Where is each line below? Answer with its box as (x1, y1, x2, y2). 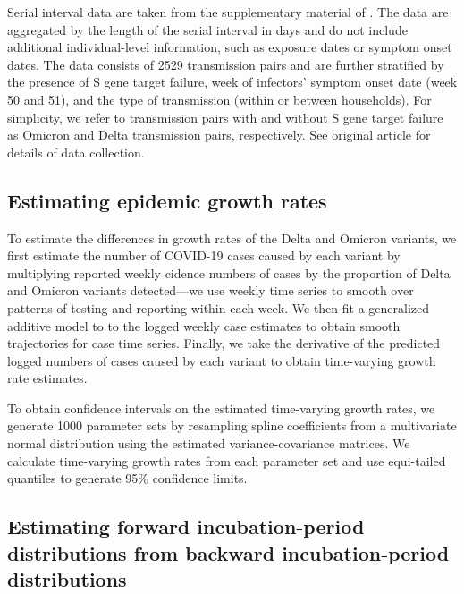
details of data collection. (7, 142, 145, 161)
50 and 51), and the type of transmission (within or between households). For (7, 89, 432, 108)
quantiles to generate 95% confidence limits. (7, 469, 248, 488)
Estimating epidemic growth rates (7, 186, 327, 214)
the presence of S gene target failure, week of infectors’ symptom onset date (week (7, 72, 458, 91)
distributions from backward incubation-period (7, 539, 450, 566)
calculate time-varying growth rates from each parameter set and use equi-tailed (7, 451, 446, 470)
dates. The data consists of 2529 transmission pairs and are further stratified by (7, 55, 444, 73)
